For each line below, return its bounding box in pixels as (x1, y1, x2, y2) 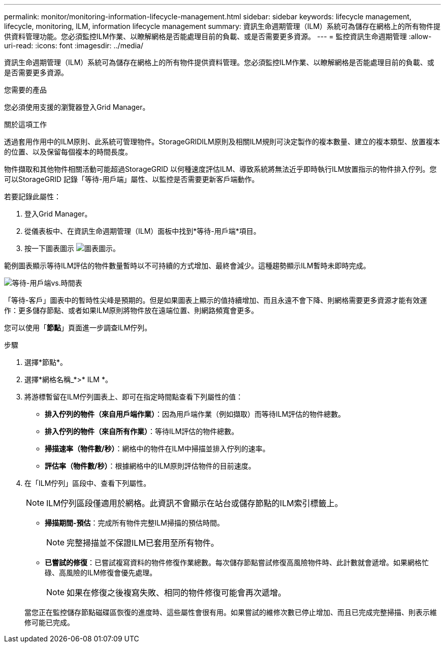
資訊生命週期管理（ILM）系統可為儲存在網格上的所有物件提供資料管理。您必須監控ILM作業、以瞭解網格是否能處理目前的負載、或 (4, 58, 434, 67)
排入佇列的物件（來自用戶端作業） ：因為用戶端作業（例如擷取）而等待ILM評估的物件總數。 (45, 410, 345, 418)
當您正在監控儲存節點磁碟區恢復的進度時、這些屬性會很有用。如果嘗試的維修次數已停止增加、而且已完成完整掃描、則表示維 (24, 608, 437, 617)
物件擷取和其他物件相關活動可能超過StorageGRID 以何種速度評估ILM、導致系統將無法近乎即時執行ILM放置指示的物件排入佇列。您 (4, 165, 437, 173)
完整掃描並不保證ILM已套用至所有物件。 (67, 538, 219, 548)
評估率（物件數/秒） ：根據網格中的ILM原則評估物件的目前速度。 (45, 461, 256, 470)
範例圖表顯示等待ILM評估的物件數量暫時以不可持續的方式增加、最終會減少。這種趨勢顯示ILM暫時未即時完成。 (4, 261, 370, 270)
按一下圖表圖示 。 (24, 244, 120, 253)
